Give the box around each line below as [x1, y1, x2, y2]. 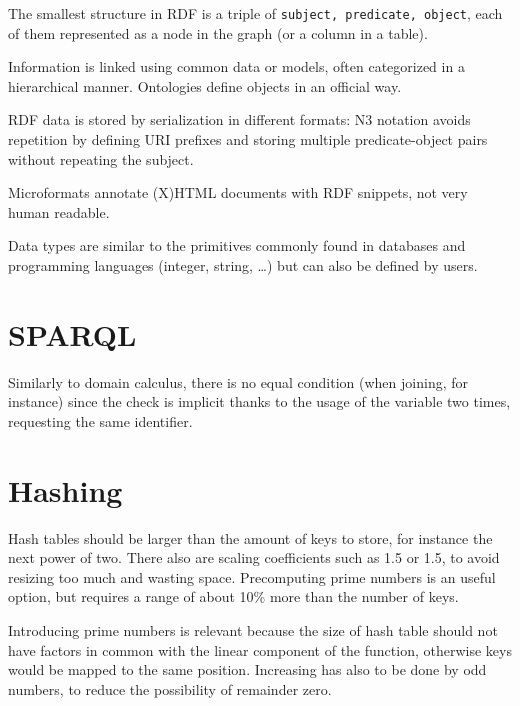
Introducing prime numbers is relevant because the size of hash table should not [8, 620, 498, 640]
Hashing [8, 469, 123, 510]
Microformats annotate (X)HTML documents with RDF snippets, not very [8, 182, 468, 203]
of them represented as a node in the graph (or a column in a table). [8, 22, 428, 43]
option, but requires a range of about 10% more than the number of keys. [8, 586, 459, 607]
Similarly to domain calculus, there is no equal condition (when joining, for [8, 371, 468, 392]
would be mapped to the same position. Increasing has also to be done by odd [8, 659, 487, 680]
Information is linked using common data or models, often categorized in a [8, 56, 465, 77]
